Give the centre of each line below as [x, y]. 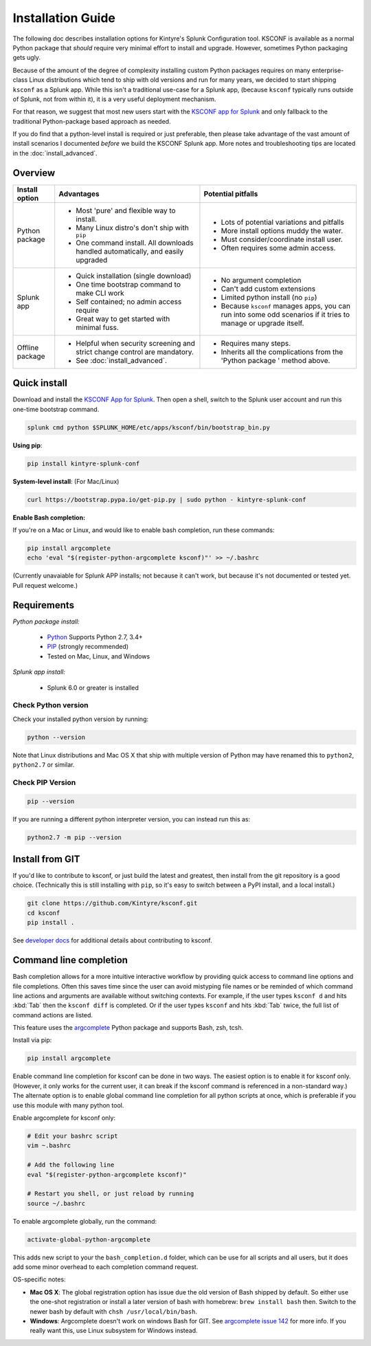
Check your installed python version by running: [81, 719]
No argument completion [261, 280]
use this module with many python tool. [68, 1105]
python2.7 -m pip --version [74, 837]
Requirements [44, 605]
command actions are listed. [53, 1015]
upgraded [92, 260]
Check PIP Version [44, 782]
